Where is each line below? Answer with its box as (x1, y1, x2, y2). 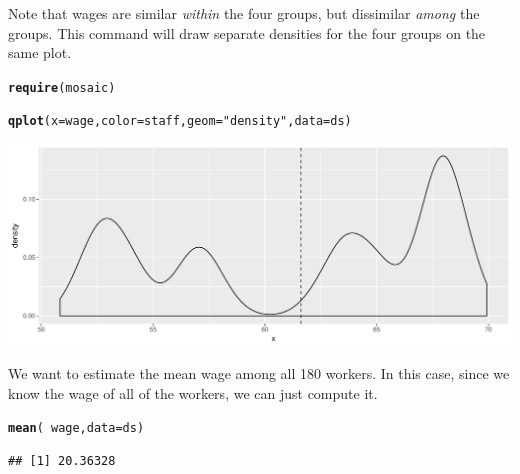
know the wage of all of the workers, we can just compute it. (8, 382, 378, 403)
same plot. (8, 42, 72, 63)
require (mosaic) (8, 80, 116, 95)
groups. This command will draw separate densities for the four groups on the (8, 22, 486, 43)
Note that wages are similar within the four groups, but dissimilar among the (8, 3, 480, 23)
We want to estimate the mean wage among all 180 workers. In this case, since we (8, 362, 510, 383)
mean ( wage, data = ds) (8, 421, 145, 436)
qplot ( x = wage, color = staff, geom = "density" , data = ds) (8, 114, 352, 129)
